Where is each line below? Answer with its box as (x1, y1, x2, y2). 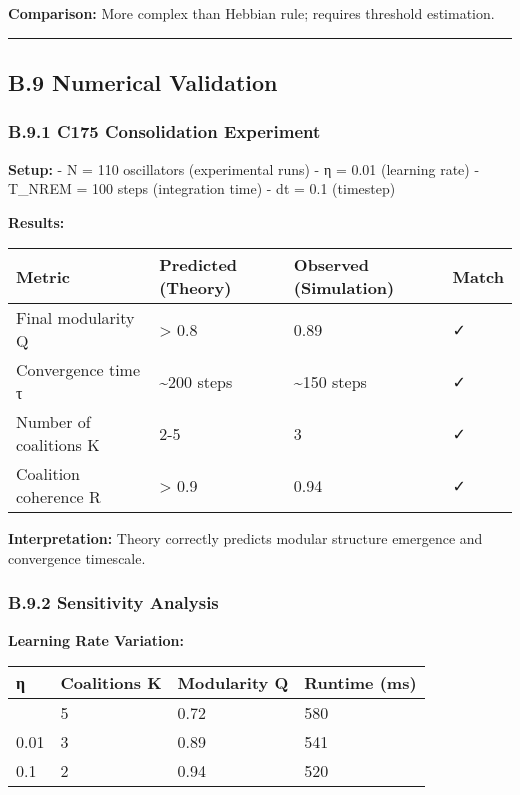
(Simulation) (293, 276, 395, 300)
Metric (16, 264, 70, 288)
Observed (293, 253, 369, 277)
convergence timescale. (8, 547, 146, 568)
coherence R (16, 485, 101, 509)
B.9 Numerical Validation (8, 66, 278, 97)
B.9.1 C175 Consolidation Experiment (8, 119, 321, 144)
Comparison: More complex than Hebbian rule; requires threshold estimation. (8, 3, 495, 23)
